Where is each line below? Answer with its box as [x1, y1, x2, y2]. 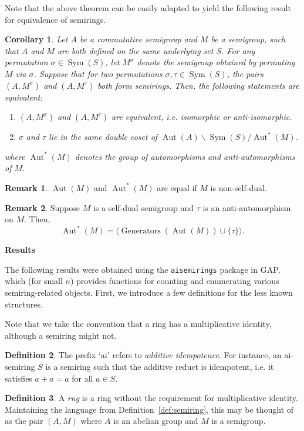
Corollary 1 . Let [5, 33, 68, 45]
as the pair [5, 415, 43, 427]
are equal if [157, 181, 197, 193]
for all [72, 372, 93, 384]
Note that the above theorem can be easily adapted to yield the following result [5, 2, 291, 14]
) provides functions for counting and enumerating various [70, 275, 279, 287]
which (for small [5, 275, 63, 287]
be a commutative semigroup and [79, 33, 197, 45]
